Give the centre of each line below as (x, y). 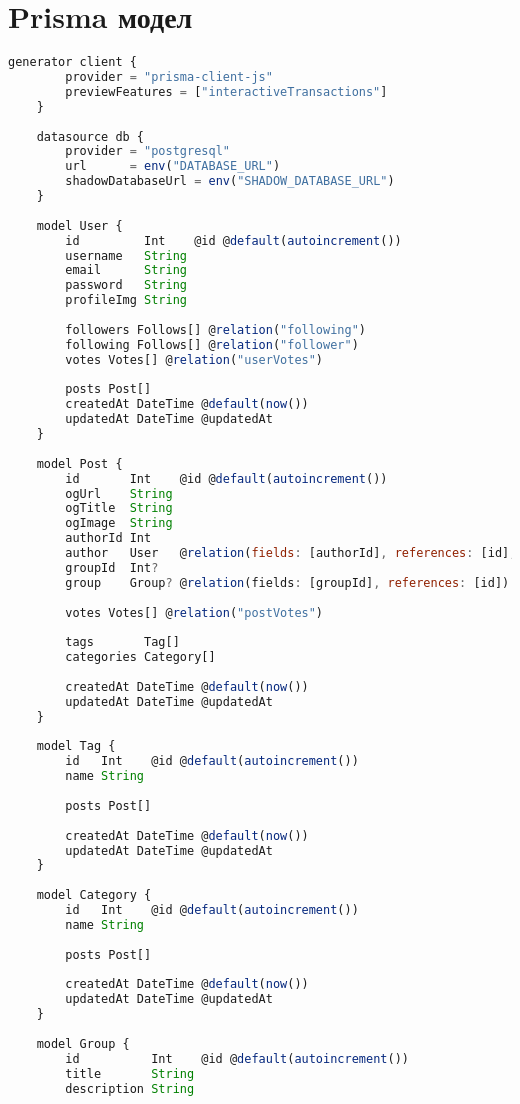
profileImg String (126, 300)
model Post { (79, 463)
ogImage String (119, 523)
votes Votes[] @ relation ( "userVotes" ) (194, 359)
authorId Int (108, 538)
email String (126, 270)
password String (126, 285)
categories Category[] (140, 657)
